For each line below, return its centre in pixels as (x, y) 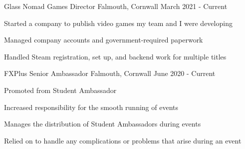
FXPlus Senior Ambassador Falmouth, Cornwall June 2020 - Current (110, 73)
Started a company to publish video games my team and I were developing (118, 23)
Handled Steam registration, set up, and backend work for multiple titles (115, 56)
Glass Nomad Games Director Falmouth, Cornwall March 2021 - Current (116, 6)
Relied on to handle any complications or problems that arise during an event (123, 140)
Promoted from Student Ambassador (60, 90)
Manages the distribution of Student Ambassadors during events (103, 124)
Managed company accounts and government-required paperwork (104, 40)
